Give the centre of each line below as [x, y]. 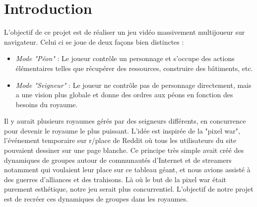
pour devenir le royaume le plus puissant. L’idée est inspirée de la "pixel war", [122, 130]
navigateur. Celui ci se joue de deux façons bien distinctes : [94, 41]
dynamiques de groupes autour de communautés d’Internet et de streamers [118, 160]
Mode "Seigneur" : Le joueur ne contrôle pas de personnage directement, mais [133, 85]
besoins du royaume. [47, 104]
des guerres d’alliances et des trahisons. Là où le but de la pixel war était [115, 179]
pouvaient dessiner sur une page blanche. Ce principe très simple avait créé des [124, 150]
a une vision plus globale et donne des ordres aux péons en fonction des [124, 95]
